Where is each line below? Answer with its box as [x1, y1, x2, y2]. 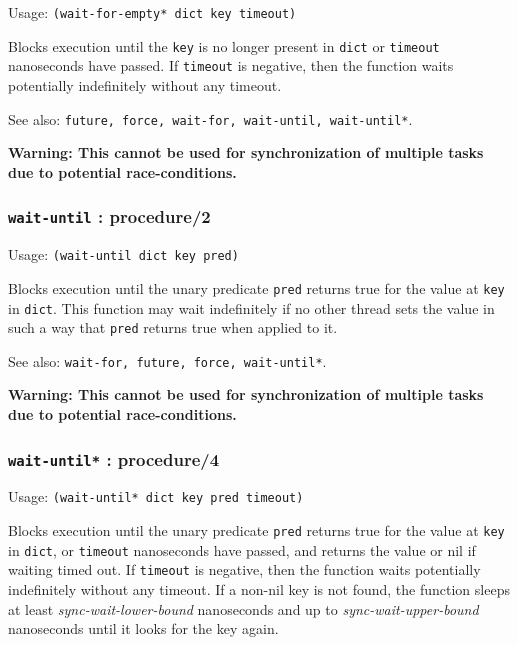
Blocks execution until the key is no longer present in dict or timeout [8, 35, 440, 56]
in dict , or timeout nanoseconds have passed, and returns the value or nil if [8, 539, 476, 560]
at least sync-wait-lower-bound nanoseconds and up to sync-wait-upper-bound [8, 598, 479, 619]
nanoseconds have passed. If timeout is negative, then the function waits [8, 55, 454, 76]
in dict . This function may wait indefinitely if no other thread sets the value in [8, 297, 495, 318]
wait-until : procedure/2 [8, 204, 211, 229]
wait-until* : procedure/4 [8, 446, 220, 471]
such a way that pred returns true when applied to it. [8, 317, 338, 338]
